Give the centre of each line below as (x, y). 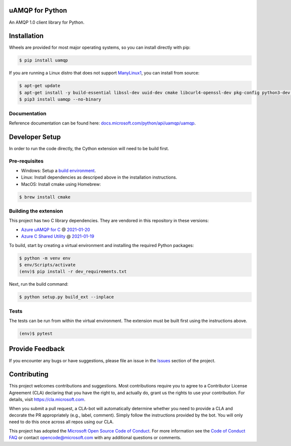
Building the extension (36, 211)
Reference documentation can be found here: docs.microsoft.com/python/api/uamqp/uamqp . (102, 123)
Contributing (29, 375)
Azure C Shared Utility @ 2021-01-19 (58, 236)
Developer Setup (35, 137)
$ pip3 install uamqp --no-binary (60, 100)
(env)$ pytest (36, 334)
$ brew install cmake (45, 197)
